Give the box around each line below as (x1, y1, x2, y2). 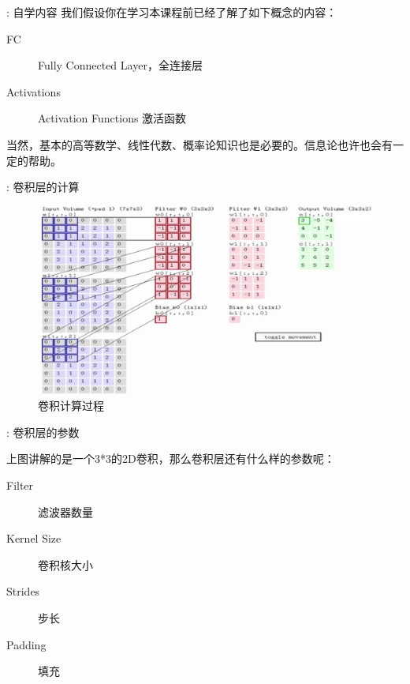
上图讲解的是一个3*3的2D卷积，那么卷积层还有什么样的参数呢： (6, 450, 335, 467)
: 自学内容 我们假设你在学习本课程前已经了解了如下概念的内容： (6, 4, 337, 20)
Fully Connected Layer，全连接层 (38, 57, 203, 73)
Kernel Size (6, 530, 61, 547)
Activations (6, 83, 61, 100)
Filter (6, 477, 34, 494)
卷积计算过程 (38, 397, 104, 414)
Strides (6, 583, 40, 599)
